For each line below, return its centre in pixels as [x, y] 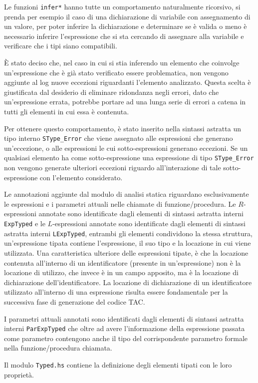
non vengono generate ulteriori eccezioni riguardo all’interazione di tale [113, 168]
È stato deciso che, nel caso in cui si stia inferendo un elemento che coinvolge [122, 63]
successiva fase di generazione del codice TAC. [75, 301]
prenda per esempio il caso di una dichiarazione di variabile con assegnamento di [127, 16]
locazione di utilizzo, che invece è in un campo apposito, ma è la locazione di [121, 272]
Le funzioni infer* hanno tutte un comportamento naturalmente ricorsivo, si [122, 6]
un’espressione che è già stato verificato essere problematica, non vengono [116, 72]
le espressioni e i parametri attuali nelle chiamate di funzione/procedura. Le [120, 203]
